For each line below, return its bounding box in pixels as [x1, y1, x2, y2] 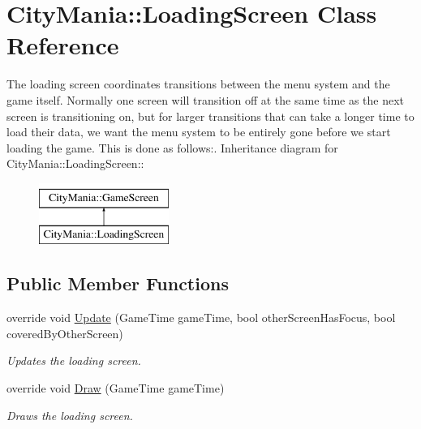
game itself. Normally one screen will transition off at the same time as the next [6, 91, 405, 108]
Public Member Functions [6, 271, 229, 296]
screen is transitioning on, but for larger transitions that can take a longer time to [6, 107, 415, 124]
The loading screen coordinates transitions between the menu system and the [6, 75, 390, 92]
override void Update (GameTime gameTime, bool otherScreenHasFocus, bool [6, 309, 396, 326]
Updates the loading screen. [6, 352, 141, 369]
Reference [6, 28, 119, 62]
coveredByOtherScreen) [6, 324, 123, 341]
